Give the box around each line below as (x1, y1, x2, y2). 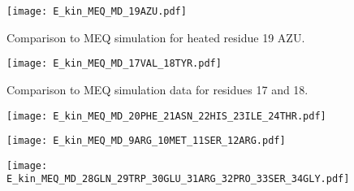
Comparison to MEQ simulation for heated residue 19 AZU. (6, 28, 305, 46)
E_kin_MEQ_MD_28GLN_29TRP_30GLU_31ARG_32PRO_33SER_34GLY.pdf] (6, 173, 350, 185)
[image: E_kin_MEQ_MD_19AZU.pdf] (6, 6, 187, 17)
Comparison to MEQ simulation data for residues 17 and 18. (6, 80, 309, 98)
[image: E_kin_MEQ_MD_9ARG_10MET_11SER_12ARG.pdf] (6, 135, 286, 147)
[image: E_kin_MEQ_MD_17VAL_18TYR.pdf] (6, 58, 222, 70)
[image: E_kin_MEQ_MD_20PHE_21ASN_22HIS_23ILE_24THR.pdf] (6, 110, 326, 122)
